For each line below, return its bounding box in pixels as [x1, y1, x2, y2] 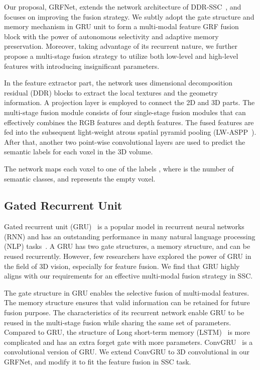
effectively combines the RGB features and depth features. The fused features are [4, 117, 254, 127]
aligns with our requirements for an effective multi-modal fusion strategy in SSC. [4, 270, 253, 281]
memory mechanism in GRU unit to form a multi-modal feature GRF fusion [4, 21, 239, 32]
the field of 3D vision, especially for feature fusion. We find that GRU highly [4, 260, 240, 271]
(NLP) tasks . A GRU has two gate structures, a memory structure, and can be [4, 241, 250, 251]
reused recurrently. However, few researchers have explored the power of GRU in [4, 251, 251, 261]
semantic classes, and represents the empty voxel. [4, 173, 156, 183]
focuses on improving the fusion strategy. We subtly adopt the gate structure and [4, 11, 254, 22]
